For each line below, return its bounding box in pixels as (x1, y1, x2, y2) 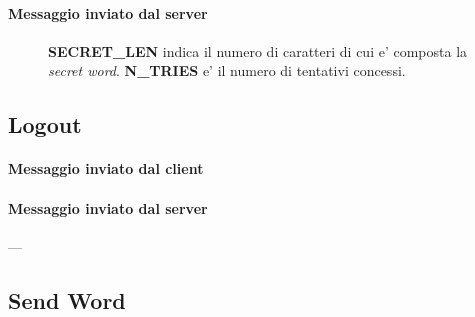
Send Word (8, 284, 126, 315)
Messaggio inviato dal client (8, 158, 204, 179)
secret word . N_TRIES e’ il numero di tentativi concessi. (48, 60, 406, 81)
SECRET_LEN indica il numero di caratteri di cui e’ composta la (48, 40, 468, 61)
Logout (8, 109, 82, 140)
